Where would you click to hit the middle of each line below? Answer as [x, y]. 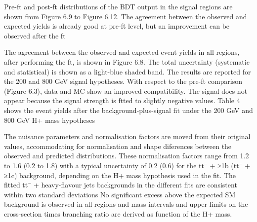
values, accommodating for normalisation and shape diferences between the [118, 146]
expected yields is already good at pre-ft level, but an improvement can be [117, 26]
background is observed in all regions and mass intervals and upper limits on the [126, 204]
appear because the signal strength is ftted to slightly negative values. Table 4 [122, 100]
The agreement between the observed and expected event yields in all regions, [122, 52]
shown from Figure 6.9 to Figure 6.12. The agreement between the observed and [126, 16]
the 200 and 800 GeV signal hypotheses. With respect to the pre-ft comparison [123, 81]
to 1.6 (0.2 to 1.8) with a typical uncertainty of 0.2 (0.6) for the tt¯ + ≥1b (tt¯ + [127, 165]
